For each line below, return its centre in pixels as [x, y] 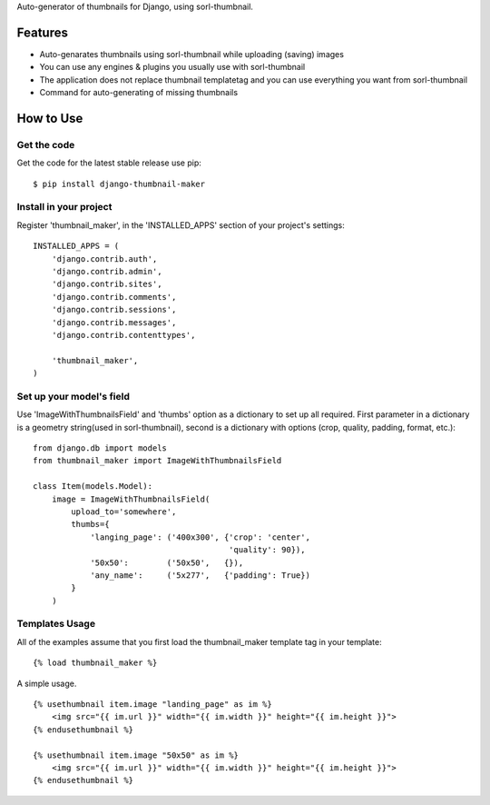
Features [42, 32]
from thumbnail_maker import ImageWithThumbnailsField [157, 461]
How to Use [50, 118]
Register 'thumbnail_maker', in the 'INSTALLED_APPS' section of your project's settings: [181, 225]
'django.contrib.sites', [107, 284]
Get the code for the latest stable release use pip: [109, 163]
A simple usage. [47, 683]
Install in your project [64, 207]
